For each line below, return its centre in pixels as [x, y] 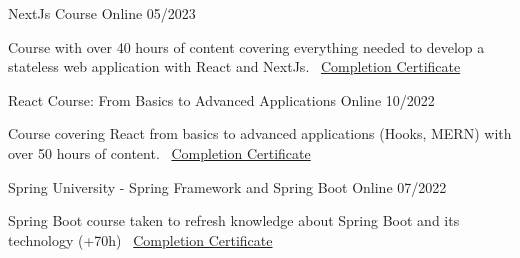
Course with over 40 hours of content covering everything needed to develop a [246, 46]
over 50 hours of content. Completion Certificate [159, 152]
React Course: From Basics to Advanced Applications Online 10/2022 [221, 99]
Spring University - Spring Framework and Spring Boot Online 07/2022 [227, 186]
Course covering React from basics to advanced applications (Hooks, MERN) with [260, 133]
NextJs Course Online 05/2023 [102, 13]
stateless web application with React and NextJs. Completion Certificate [234, 66]
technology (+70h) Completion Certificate [140, 239]
